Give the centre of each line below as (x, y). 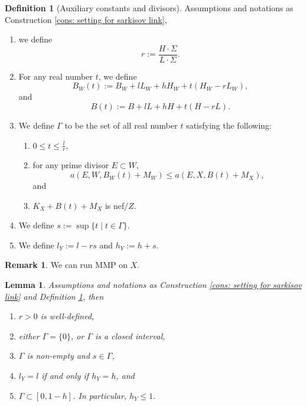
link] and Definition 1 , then (54, 296)
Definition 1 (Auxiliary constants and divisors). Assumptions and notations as (149, 8)
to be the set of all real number (121, 125)
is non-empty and (58, 356)
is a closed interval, (130, 335)
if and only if (65, 375)
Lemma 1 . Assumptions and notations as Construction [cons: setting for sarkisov (153, 285)
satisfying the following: (229, 125)
